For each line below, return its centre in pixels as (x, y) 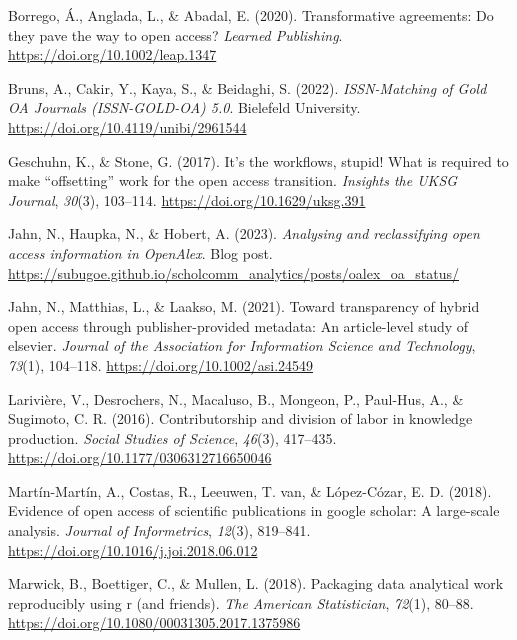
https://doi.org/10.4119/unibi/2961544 (127, 126)
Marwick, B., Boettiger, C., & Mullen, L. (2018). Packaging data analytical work (256, 583)
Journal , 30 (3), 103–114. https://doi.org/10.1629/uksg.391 (187, 199)
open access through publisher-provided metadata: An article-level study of (238, 325)
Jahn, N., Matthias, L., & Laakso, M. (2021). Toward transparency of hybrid (244, 306)
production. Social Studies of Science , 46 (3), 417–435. (172, 437)
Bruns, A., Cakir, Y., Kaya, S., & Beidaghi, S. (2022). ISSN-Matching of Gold (247, 87)
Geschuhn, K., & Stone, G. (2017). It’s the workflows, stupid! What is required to (258, 160)
